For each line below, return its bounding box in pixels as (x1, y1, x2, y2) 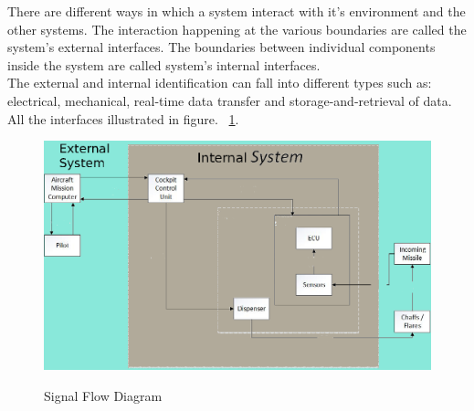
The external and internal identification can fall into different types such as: (7, 73, 432, 92)
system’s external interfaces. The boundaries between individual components (7, 37, 436, 57)
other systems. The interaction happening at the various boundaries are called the (7, 19, 467, 38)
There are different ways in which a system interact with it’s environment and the (7, 2, 466, 20)
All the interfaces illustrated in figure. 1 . (7, 109, 239, 128)
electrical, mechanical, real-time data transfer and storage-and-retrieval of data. (7, 90, 452, 110)
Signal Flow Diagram (44, 385, 163, 405)
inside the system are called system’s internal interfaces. (7, 55, 321, 74)
